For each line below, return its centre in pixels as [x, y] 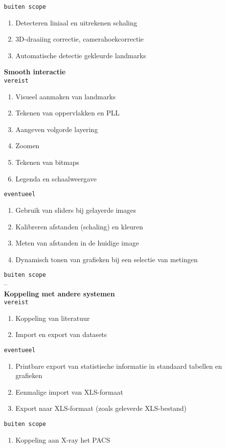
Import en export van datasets [61, 334]
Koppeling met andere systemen [59, 293]
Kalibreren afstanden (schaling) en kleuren [79, 226]
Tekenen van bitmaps [47, 162]
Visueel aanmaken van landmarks [66, 96]
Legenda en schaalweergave [56, 178]
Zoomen [27, 146]
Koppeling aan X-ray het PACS [63, 439]
